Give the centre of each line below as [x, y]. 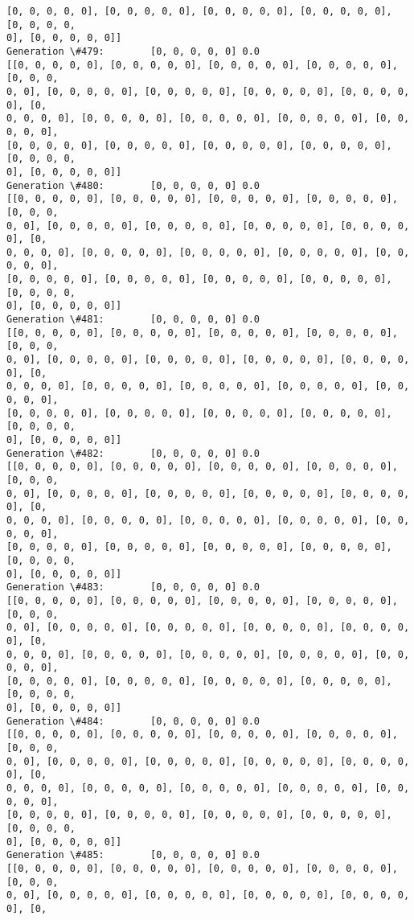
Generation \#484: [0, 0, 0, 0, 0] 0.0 [133, 721]
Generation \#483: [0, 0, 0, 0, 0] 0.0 [133, 587]
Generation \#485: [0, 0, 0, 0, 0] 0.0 [133, 855]
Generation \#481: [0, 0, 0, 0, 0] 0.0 [133, 320]
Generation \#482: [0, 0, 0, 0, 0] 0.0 [133, 453]
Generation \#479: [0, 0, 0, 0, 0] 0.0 [133, 51]
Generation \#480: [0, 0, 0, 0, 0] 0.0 [133, 185]
